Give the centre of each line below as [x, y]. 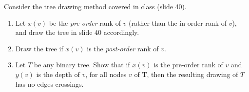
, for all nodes [106, 74]
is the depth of [58, 74]
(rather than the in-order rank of [178, 23]
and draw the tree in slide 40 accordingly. [77, 32]
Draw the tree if [39, 48]
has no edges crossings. [49, 84]
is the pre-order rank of [188, 65]
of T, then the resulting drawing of [186, 74]
